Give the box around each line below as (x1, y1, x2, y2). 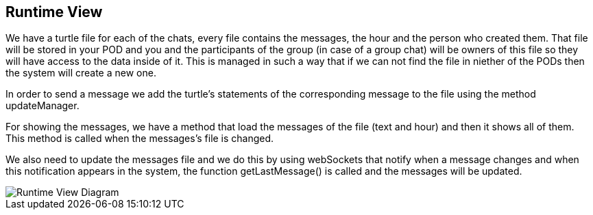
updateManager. (5, 100, 80, 112)
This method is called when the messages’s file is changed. (5, 132, 274, 145)
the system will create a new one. (5, 67, 156, 79)
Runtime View (5, 3, 103, 20)
